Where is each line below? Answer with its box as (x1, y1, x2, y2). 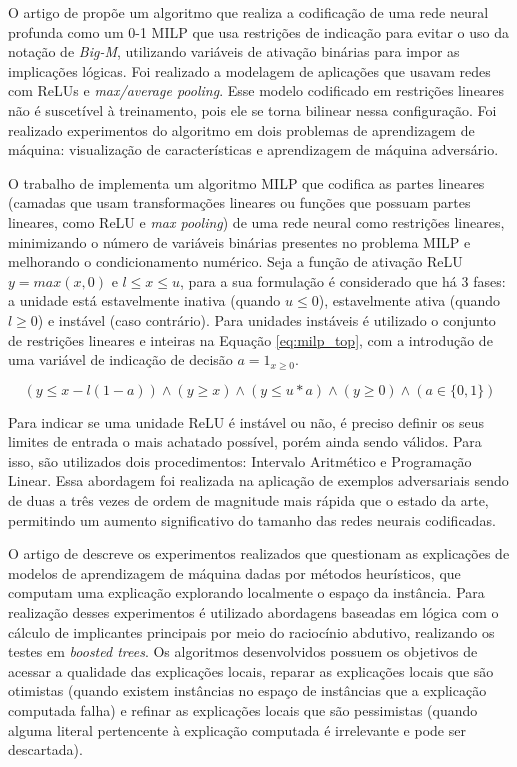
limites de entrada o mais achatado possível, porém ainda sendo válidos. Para (8, 431, 482, 452)
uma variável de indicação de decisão (8, 349, 233, 370)
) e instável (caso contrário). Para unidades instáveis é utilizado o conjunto (37, 309, 496, 330)
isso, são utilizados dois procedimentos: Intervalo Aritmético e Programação (8, 450, 472, 471)
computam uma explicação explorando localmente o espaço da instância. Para (8, 582, 485, 603)
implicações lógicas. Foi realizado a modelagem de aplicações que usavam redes (8, 60, 491, 81)
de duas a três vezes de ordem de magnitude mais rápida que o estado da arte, (8, 490, 489, 511)
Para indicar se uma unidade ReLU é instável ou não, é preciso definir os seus (8, 411, 484, 432)
